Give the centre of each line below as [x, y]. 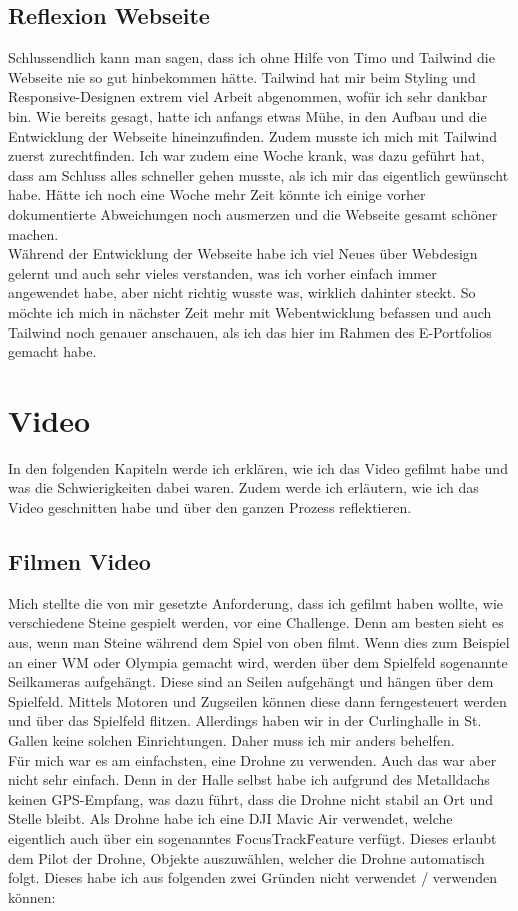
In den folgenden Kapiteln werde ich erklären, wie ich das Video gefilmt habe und [258, 467]
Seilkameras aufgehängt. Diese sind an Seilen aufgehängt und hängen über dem [251, 681]
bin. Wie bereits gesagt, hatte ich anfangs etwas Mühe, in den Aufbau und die [247, 115]
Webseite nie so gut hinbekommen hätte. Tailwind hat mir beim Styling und [242, 76]
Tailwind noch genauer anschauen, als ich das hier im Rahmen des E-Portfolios [250, 331]
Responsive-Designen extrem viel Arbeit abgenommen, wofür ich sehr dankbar [248, 96]
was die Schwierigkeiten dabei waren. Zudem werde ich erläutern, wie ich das [243, 487]
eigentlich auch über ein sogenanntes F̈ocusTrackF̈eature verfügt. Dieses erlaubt [252, 837]
